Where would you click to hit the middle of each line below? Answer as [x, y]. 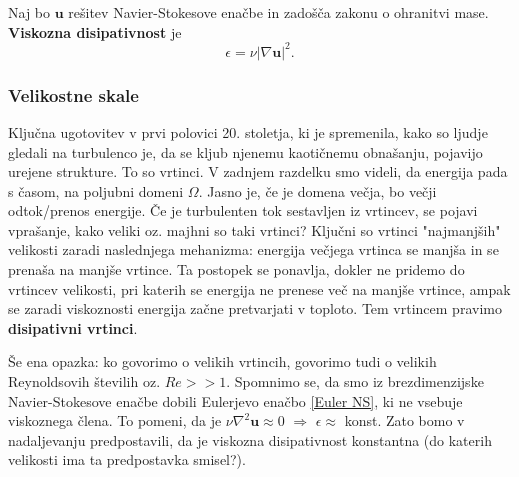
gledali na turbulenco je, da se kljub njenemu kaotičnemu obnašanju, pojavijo [245, 151]
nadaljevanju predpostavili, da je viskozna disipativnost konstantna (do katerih [250, 439]
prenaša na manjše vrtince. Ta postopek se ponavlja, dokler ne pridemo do [236, 269]
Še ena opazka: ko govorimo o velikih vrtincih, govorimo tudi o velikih [222, 361]
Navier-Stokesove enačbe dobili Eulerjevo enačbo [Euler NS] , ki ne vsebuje [235, 400]
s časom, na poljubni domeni [96, 190]
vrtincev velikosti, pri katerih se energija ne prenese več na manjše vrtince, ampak [259, 288]
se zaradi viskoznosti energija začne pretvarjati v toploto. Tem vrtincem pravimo [255, 308]
